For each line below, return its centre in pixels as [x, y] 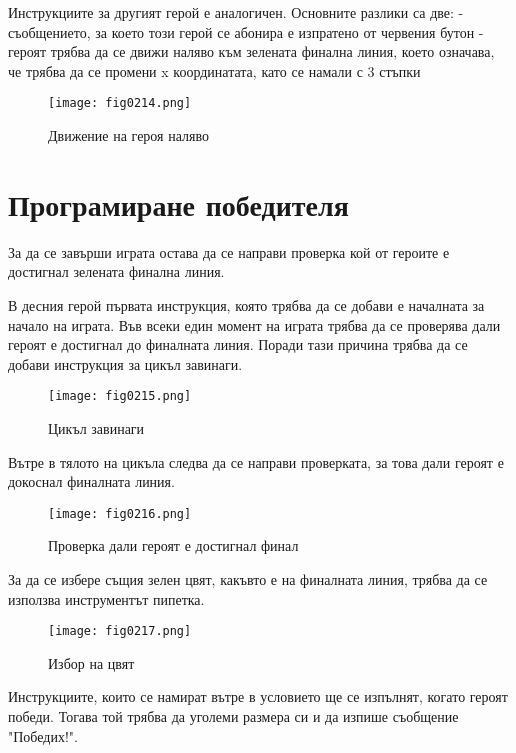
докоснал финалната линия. [91, 481]
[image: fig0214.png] [120, 103]
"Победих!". [43, 735]
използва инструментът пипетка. [106, 598]
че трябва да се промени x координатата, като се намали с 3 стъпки [214, 70]
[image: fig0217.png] [120, 631]
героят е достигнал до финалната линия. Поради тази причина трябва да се [238, 344]
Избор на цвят [91, 662]
